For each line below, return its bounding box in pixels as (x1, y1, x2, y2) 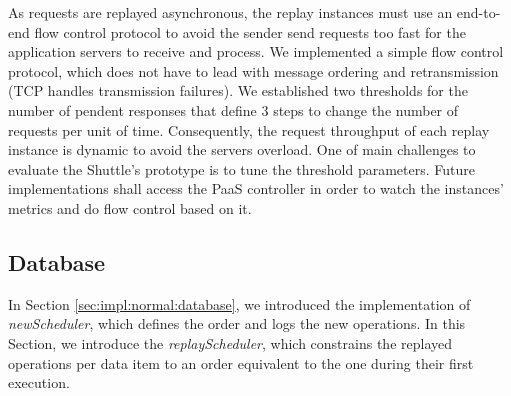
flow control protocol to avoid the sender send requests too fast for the (34, 21, 466, 42)
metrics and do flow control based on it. (8, 197, 252, 218)
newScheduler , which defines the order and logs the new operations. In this (8, 313, 466, 334)
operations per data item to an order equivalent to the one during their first (8, 352, 474, 373)
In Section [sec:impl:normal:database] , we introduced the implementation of (8, 293, 471, 314)
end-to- (456, 2, 501, 22)
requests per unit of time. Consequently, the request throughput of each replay (8, 119, 490, 140)
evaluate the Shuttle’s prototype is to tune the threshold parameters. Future (8, 158, 475, 179)
